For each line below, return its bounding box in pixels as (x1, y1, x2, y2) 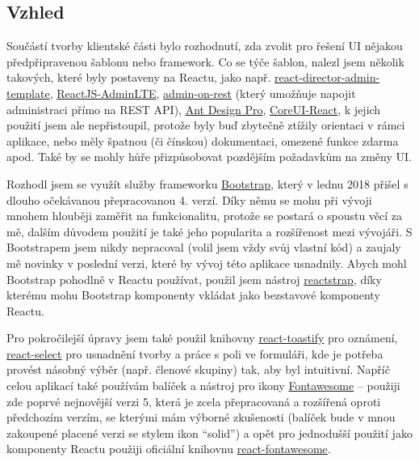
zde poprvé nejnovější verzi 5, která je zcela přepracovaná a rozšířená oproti (6, 392, 381, 409)
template (6, 84, 50, 101)
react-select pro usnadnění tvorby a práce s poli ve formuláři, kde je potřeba (6, 345, 383, 362)
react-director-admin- (274, 69, 380, 86)
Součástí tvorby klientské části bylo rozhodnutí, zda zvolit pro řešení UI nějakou (6, 37, 403, 54)
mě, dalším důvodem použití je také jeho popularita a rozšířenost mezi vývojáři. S (6, 223, 413, 239)
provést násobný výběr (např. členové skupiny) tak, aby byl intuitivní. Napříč (6, 361, 390, 378)
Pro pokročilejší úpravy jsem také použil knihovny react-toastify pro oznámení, (6, 329, 398, 346)
